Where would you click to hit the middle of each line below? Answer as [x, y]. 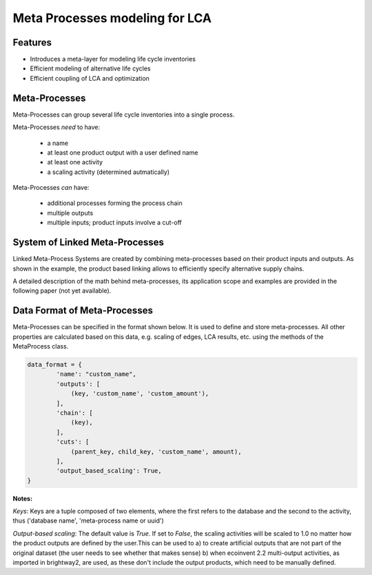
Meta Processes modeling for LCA [112, 18]
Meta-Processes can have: [51, 188]
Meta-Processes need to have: [56, 127]
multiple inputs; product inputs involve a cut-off [114, 223]
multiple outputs [70, 213]
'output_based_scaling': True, [109, 471]
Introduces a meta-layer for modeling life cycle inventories [113, 59]
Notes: [23, 498]
